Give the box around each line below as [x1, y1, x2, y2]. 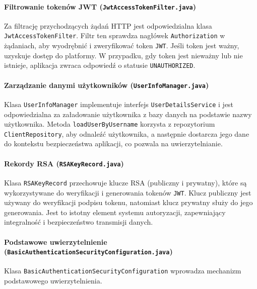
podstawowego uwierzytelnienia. [4, 275, 102, 286]
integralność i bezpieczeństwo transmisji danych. [4, 217, 153, 227]
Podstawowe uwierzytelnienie [4, 236, 107, 247]
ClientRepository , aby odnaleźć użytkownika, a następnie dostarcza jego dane [4, 128, 249, 139]
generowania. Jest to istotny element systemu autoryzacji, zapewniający [4, 207, 226, 217]
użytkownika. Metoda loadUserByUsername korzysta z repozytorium [4, 119, 215, 129]
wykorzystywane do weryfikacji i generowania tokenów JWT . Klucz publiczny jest [4, 187, 251, 198]
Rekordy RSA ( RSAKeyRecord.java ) [4, 158, 124, 168]
